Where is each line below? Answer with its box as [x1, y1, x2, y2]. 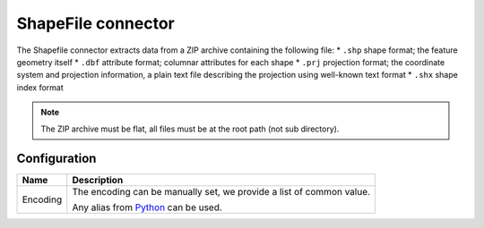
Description [72, 174, 124, 187]
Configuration [16, 151, 97, 166]
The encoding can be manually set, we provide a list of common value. [72, 186, 371, 198]
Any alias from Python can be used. [72, 201, 223, 214]
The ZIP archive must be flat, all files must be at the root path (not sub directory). [40, 123, 340, 134]
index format [16, 81, 65, 93]
